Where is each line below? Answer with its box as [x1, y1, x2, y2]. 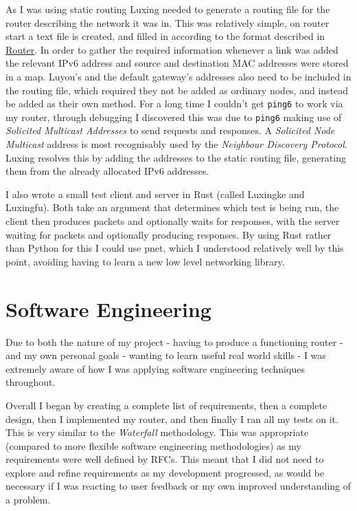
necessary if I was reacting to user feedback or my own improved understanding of [5, 479, 352, 493]
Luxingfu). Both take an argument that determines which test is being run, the [5, 200, 339, 215]
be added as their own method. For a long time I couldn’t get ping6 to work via [5, 96, 343, 111]
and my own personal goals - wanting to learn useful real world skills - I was [5, 348, 326, 362]
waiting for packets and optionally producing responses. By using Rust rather [5, 227, 332, 241]
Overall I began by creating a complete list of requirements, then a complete [5, 398, 327, 412]
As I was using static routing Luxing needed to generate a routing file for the [5, 2, 330, 16]
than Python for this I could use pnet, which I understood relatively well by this [5, 241, 344, 255]
